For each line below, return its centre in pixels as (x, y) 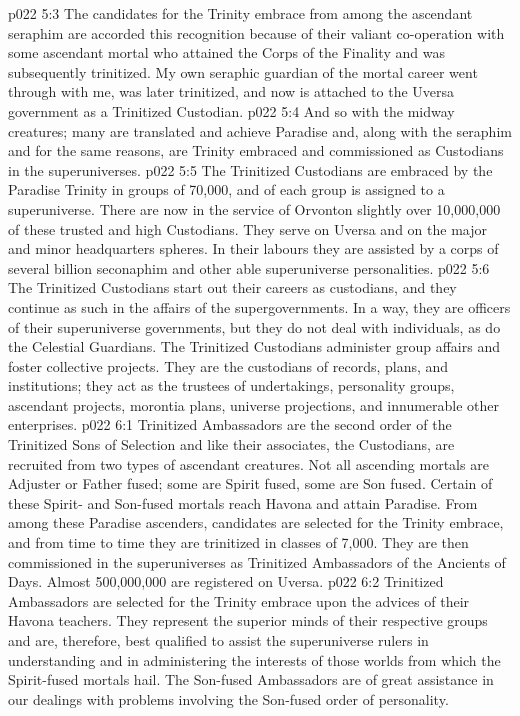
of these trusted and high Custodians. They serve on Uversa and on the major (247, 228)
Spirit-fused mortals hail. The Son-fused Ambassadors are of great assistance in (251, 679)
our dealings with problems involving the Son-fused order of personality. (228, 698)
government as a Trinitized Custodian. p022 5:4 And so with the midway (231, 110)
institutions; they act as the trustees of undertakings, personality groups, (231, 385)
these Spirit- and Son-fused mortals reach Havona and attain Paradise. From (243, 502)
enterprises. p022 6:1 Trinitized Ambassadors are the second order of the (230, 424)
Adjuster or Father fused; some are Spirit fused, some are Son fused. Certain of (250, 483)
